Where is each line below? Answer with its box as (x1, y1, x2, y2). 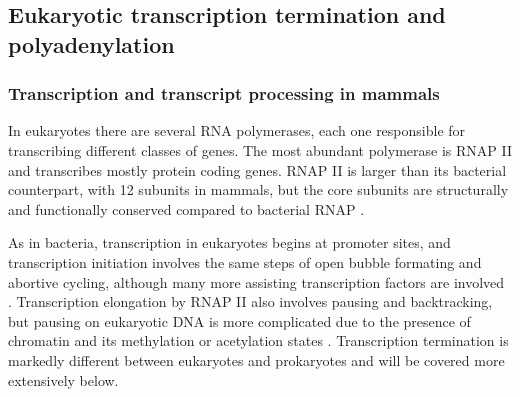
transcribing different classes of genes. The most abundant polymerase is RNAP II (8, 139, 512, 160)
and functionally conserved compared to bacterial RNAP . (8, 198, 365, 219)
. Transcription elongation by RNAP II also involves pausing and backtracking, (8, 291, 493, 312)
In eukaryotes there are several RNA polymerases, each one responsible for (8, 120, 466, 141)
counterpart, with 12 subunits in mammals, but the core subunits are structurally (8, 179, 509, 200)
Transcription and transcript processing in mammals (8, 81, 440, 106)
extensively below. (8, 369, 119, 390)
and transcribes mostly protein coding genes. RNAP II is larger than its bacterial (8, 159, 507, 180)
